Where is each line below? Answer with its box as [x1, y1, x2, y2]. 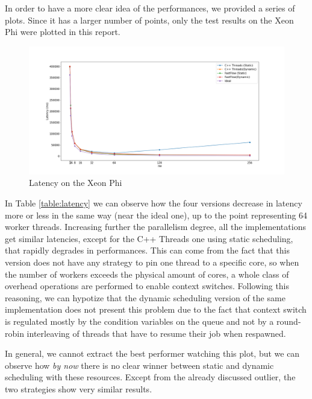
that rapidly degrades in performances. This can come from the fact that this [5, 244, 290, 257]
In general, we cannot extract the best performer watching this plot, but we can [5, 347, 300, 360]
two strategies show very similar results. [5, 382, 152, 395]
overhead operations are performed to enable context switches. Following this [5, 279, 290, 292]
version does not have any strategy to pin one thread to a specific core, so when [5, 255, 299, 268]
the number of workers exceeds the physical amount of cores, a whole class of [5, 267, 289, 280]
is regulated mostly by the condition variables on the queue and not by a [5, 314, 274, 327]
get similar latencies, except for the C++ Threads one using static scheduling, [5, 232, 293, 244]
